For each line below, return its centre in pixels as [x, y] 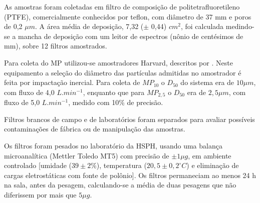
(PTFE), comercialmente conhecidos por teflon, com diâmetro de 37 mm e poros [128, 16]
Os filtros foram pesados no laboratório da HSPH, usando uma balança [113, 145]
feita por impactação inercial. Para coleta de [72, 82]
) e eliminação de [213, 165]
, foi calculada [202, 26]
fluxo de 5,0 [22, 102]
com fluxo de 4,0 [29, 92]
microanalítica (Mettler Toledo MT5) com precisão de [87, 155]
